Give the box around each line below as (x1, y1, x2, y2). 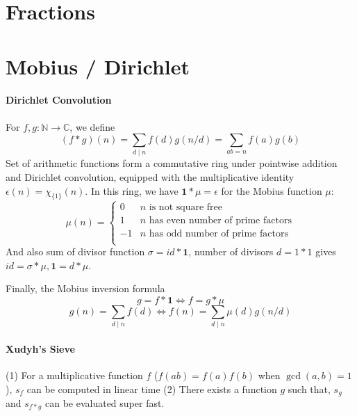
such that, (288, 381, 331, 396)
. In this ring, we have (85, 183, 178, 198)
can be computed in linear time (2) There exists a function (26, 381, 277, 396)
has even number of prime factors (149, 215, 292, 225)
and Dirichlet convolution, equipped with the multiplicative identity (6, 170, 294, 184)
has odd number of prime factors (149, 228, 288, 239)
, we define (69, 119, 115, 134)
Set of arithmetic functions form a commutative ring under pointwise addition (6, 156, 338, 170)
